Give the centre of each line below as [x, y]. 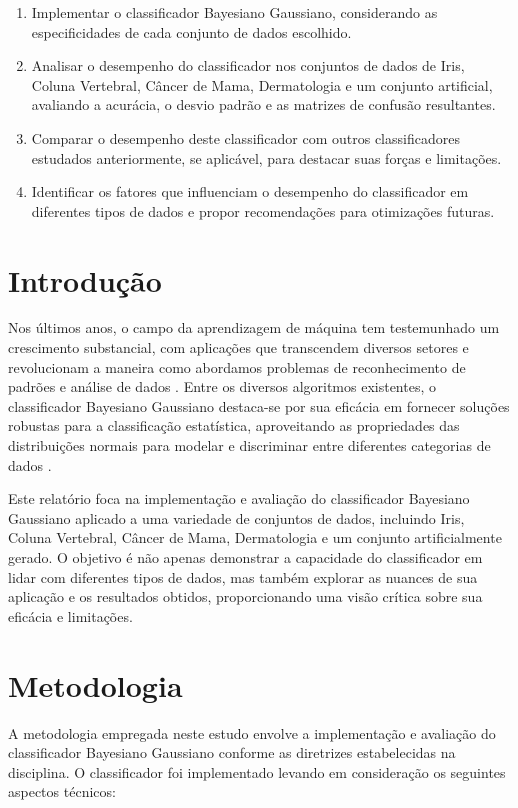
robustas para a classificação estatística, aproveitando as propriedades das [234, 425]
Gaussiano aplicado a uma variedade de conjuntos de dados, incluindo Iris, [236, 517]
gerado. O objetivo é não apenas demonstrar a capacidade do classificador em [245, 557]
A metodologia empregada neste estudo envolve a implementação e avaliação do [252, 732]
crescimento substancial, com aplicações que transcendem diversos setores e [238, 347]
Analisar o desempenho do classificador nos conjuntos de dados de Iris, [248, 65]
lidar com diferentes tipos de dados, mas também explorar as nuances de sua [243, 576]
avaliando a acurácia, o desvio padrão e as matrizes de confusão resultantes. [263, 104]
